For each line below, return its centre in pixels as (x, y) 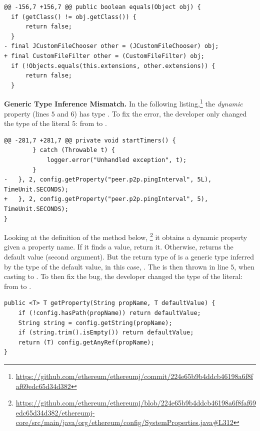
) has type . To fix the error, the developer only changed (160, 113)
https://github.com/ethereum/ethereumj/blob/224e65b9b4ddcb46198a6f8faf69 (136, 403)
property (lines (27, 113)
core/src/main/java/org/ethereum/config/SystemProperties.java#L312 (124, 422)
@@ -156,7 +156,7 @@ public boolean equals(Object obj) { (102, 7)
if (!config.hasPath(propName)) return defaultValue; (109, 313)
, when (244, 266)
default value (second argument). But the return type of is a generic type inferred (129, 256)
